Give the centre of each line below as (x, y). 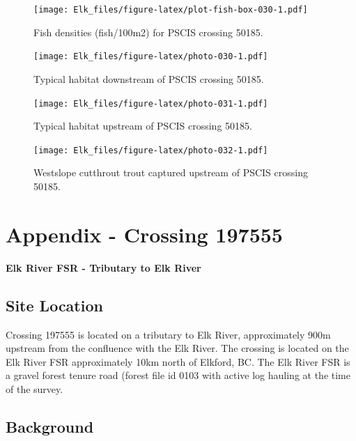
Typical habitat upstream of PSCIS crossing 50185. (143, 126)
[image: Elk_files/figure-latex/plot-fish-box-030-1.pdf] (171, 10)
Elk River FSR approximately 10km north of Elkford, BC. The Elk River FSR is (178, 361)
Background (50, 426)
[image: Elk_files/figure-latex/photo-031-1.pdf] (151, 103)
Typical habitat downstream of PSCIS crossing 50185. (149, 78)
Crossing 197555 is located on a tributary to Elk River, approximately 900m (168, 334)
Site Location (54, 305)
